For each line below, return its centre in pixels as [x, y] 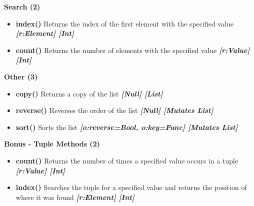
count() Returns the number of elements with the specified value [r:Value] [133, 50]
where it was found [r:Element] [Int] [75, 197]
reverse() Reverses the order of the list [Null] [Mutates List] [114, 110]
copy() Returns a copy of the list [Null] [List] [89, 93]
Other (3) [21, 76]
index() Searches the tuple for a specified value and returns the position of [131, 187]
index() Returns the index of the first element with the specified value [124, 23]
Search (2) [22, 6]
